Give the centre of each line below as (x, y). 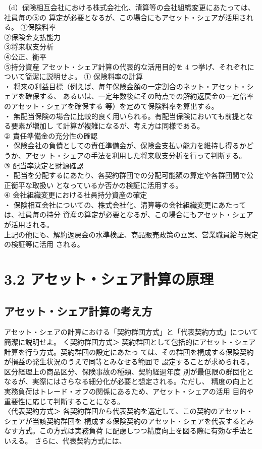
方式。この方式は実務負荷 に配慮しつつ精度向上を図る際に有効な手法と (136, 431)
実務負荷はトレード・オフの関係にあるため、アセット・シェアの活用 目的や (129, 391)
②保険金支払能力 (32, 37)
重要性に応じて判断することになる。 (64, 401)
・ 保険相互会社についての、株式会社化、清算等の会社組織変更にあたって (125, 204)
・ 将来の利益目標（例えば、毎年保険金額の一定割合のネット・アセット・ (125, 86)
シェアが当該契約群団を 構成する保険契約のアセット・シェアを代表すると (125, 421)
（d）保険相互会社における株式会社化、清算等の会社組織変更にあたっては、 (129, 7)
